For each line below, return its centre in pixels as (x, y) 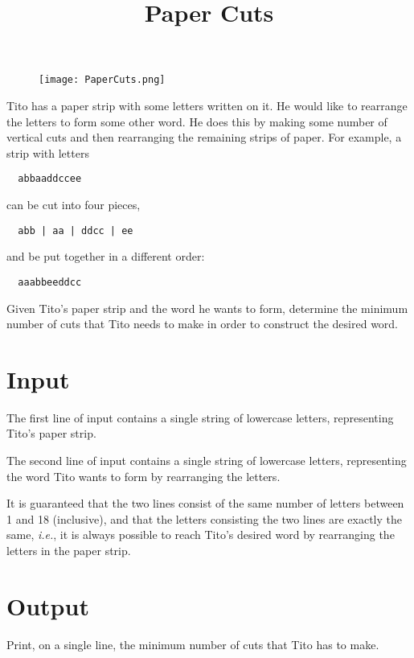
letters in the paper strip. (69, 551)
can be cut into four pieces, (74, 205)
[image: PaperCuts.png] (102, 80)
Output (48, 605)
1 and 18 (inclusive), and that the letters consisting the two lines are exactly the (204, 518)
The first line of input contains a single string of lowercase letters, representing (200, 417)
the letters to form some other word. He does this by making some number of (197, 121)
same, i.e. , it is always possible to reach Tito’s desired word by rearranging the (201, 535)
